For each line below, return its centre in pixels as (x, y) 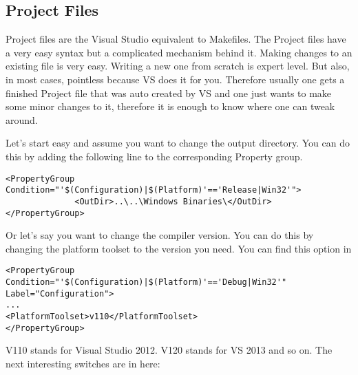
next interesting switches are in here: (83, 363)
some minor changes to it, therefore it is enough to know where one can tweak (170, 106)
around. (22, 119)
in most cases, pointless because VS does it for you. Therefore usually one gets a (175, 79)
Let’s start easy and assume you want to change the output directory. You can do (178, 143)
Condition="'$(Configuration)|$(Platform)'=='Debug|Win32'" (146, 282)
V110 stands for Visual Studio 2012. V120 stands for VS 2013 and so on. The (169, 350)
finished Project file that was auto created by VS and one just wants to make (169, 93)
